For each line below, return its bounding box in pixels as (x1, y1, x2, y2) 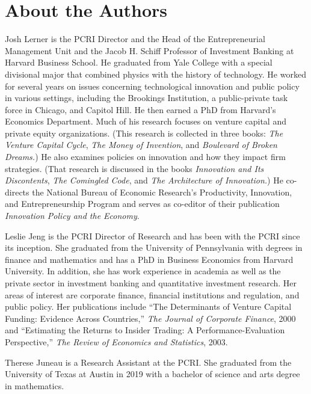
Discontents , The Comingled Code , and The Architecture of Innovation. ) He (5, 174, 283, 186)
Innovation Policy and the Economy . (5, 209, 140, 222)
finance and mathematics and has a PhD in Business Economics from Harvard (5, 253, 294, 265)
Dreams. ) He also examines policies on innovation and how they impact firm (5, 150, 286, 163)
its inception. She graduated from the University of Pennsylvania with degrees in (5, 241, 303, 254)
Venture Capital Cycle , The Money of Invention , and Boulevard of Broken (5, 138, 277, 151)
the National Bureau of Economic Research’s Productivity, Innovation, (32, 185, 292, 198)
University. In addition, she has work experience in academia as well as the (5, 265, 281, 277)
